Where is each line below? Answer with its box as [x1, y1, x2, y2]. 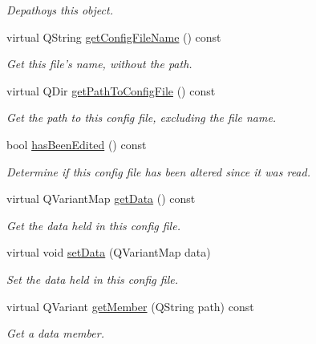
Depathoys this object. [6, 2, 113, 18]
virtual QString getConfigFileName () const [6, 28, 221, 45]
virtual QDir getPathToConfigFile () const [6, 82, 216, 99]
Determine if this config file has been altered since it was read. [6, 163, 310, 180]
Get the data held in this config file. [6, 217, 180, 233]
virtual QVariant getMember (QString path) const [6, 297, 254, 314]
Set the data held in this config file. [6, 270, 178, 287]
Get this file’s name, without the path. [6, 55, 192, 72]
